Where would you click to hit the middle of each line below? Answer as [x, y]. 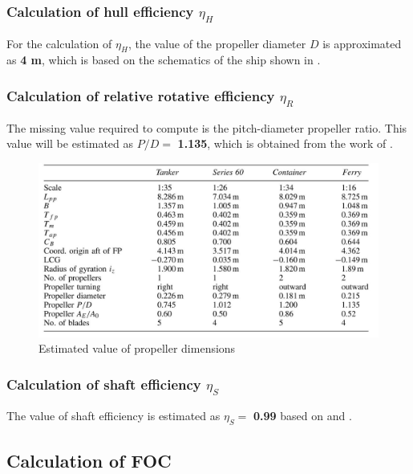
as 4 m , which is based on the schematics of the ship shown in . [164, 60]
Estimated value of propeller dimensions [137, 348]
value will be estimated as [70, 143]
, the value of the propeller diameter [217, 43]
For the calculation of [59, 43]
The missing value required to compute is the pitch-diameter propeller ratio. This [207, 127]
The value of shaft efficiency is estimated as [113, 416]
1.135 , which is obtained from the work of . [285, 143]
